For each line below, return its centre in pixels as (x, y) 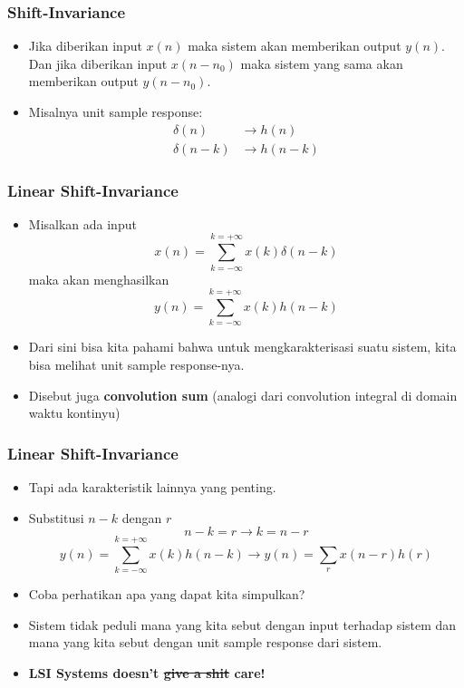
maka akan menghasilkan (99, 279)
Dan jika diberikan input (98, 63)
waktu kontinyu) (74, 413)
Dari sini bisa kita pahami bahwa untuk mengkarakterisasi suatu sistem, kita (242, 347)
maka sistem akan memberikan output (295, 46)
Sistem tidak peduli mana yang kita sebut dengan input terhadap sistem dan (242, 624)
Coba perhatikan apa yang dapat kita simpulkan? (167, 594)
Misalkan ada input (82, 223)
